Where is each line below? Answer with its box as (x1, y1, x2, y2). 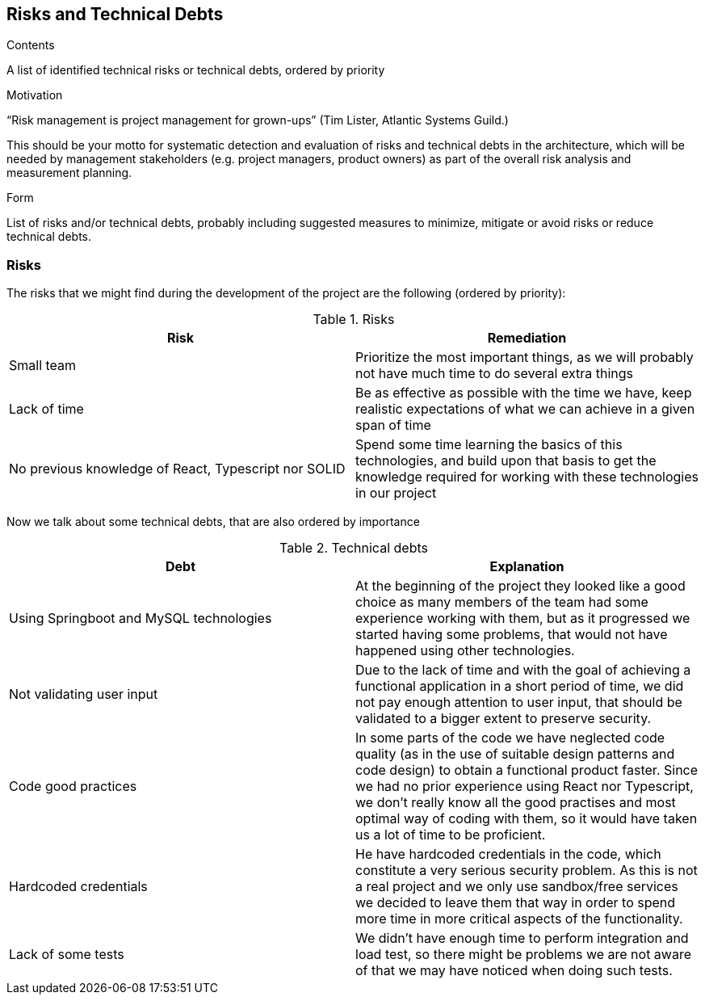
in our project (355, 485, 437, 502)
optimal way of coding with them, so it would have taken (355, 810, 698, 827)
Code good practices (9, 778, 137, 795)
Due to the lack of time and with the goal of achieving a (355, 662, 691, 679)
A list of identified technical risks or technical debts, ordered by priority (6, 63, 385, 78)
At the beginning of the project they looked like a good (355, 578, 686, 595)
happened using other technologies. (355, 642, 575, 659)
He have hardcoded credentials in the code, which (355, 846, 661, 863)
